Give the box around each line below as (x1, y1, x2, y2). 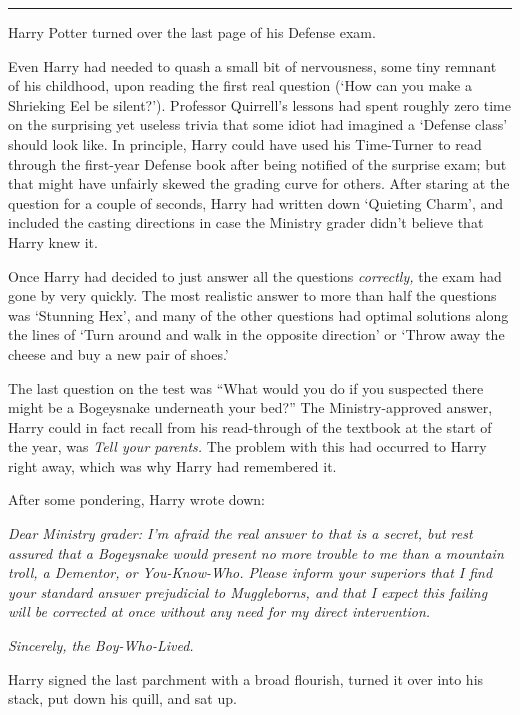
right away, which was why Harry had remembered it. (8, 455, 337, 476)
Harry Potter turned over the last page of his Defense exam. (8, 22, 376, 42)
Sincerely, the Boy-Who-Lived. (8, 635, 194, 656)
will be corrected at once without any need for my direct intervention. (8, 601, 431, 622)
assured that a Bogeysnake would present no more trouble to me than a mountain (8, 542, 504, 563)
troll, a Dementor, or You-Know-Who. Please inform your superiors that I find (8, 562, 493, 583)
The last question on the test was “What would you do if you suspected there (8, 377, 484, 398)
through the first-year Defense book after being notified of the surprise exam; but (8, 153, 507, 174)
